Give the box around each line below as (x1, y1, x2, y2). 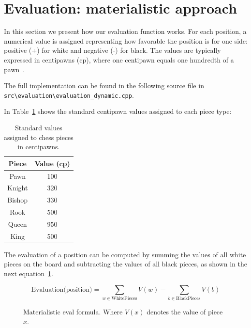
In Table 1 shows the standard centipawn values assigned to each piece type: (4, 106, 232, 116)
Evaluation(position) (31, 286, 92, 293)
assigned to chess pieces (4, 132, 74, 142)
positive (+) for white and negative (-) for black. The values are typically (4, 45, 221, 55)
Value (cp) (34, 158, 70, 168)
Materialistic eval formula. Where (23, 306, 123, 316)
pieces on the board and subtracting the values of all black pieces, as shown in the (4, 259, 247, 269)
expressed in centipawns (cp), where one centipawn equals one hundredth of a (4, 54, 234, 64)
